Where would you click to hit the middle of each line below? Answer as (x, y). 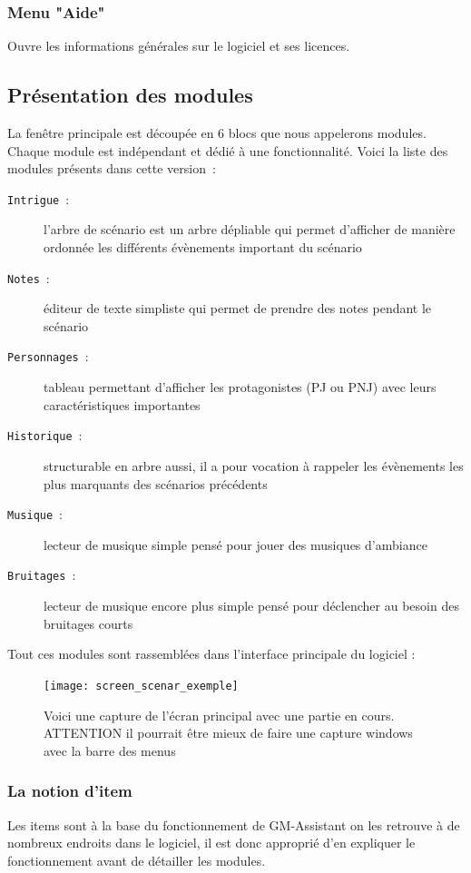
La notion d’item (70, 791)
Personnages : (48, 356)
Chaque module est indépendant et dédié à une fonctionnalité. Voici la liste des (228, 150)
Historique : (45, 435)
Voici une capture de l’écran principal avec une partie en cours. (219, 715)
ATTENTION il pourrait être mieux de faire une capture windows (228, 733)
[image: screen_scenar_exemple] (141, 686)
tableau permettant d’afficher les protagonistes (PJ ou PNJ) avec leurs (240, 387)
